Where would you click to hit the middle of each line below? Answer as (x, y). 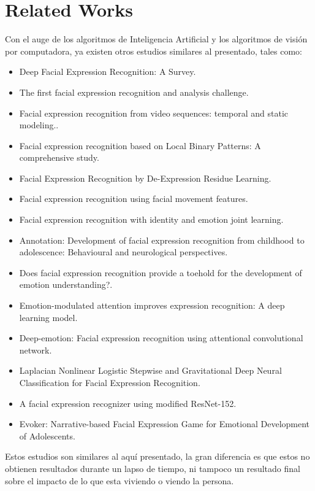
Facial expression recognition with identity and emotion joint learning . (151, 219)
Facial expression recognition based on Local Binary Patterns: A (140, 145)
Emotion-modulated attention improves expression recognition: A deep (152, 305)
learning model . (48, 317)
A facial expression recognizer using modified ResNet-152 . (128, 403)
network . (36, 350)
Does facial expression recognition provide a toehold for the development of (161, 272)
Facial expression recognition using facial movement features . (134, 199)
